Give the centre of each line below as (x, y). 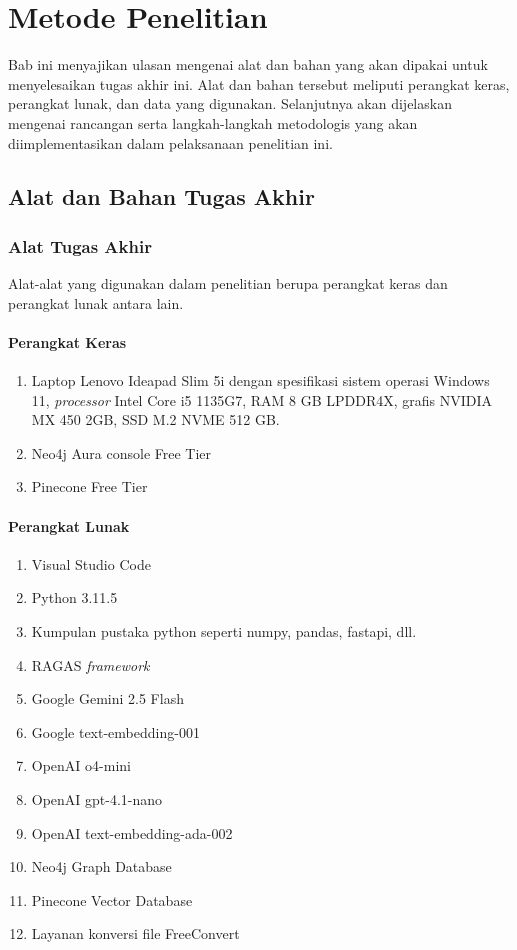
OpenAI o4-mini (81, 765)
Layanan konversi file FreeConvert (135, 933)
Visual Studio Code (91, 563)
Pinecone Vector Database (112, 899)
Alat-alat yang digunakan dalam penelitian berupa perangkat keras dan (228, 283)
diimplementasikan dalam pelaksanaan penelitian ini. (170, 142)
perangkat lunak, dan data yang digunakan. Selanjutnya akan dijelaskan (230, 103)
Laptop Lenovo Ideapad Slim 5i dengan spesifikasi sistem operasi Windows (260, 380)
